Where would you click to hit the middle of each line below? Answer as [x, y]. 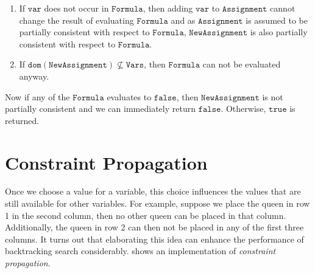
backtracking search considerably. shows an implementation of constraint [140, 251]
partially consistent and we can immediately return [100, 109]
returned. [22, 120]
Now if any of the [37, 96]
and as [183, 20]
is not [273, 96]
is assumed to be [277, 20]
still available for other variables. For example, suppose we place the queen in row [157, 203]
